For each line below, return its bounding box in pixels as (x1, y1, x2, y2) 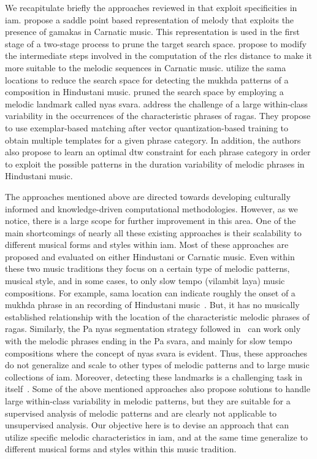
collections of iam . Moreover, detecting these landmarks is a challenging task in (5, 370, 303, 383)
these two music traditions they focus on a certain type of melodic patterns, (5, 262, 290, 275)
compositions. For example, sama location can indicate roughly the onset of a (5, 286, 296, 299)
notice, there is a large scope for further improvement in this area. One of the (5, 214, 296, 227)
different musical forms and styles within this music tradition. (5, 442, 237, 455)
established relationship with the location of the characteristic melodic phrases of (5, 310, 310, 323)
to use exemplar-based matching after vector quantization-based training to (5, 121, 288, 134)
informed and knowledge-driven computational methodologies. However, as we (5, 202, 298, 215)
